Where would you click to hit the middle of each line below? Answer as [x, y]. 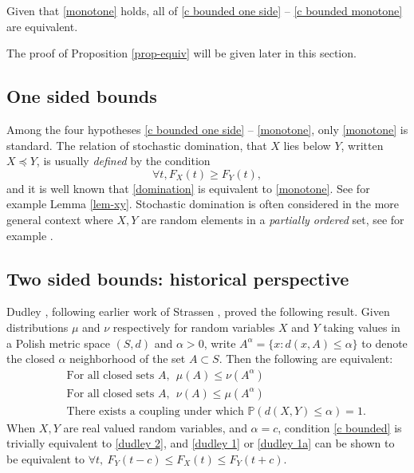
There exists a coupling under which [155, 411]
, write [220, 343]
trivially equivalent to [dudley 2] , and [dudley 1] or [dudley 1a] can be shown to [201, 443]
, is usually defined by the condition [123, 161]
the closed [31, 359]
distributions [37, 327]
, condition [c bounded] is [340, 427]
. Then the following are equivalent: [306, 359]
